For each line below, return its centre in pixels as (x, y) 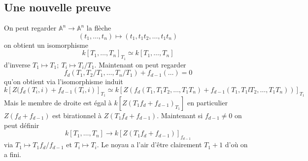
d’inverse (17, 64)
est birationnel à (77, 115)
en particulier (207, 102)
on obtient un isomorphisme (46, 45)
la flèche (99, 28)
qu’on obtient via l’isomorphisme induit (64, 81)
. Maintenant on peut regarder (140, 64)
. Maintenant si (180, 115)
